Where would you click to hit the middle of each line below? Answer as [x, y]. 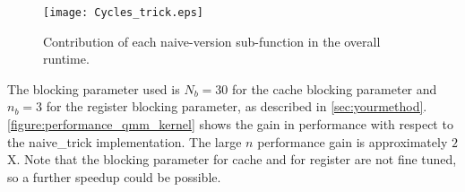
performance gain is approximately [353, 141]
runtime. [66, 59]
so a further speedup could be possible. [114, 176]
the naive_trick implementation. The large [125, 141]
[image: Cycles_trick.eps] [123, 13]
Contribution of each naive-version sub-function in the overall [212, 41]
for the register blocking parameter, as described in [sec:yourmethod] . [237, 106]
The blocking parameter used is [94, 88]
